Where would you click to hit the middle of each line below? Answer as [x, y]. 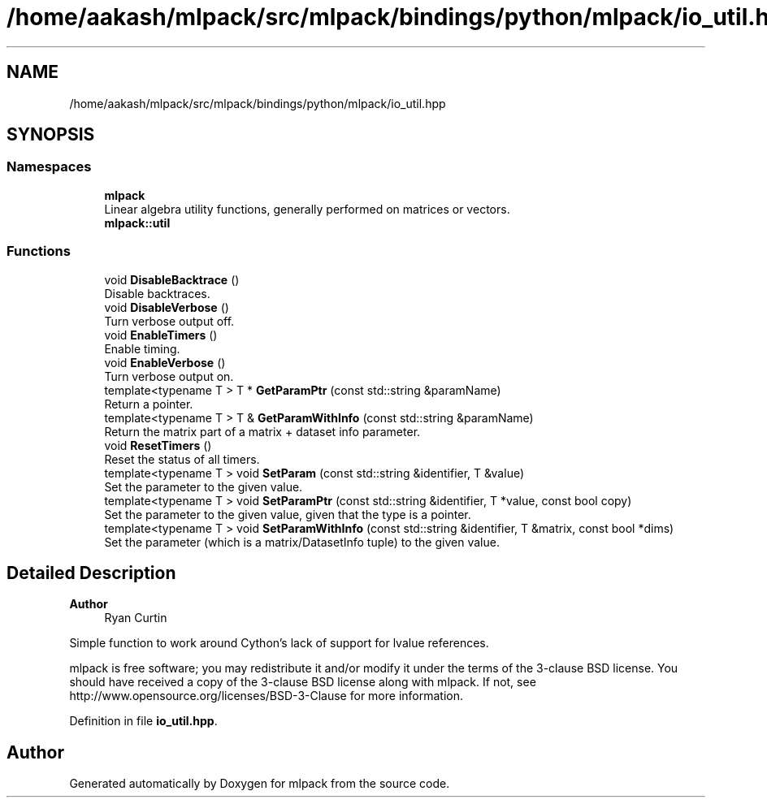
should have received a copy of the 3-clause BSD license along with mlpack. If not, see [303, 682]
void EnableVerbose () [165, 362]
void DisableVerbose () [167, 307]
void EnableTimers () [161, 335]
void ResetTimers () [158, 445]
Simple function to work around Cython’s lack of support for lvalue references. [279, 643]
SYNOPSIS [51, 135]
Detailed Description [91, 573]
